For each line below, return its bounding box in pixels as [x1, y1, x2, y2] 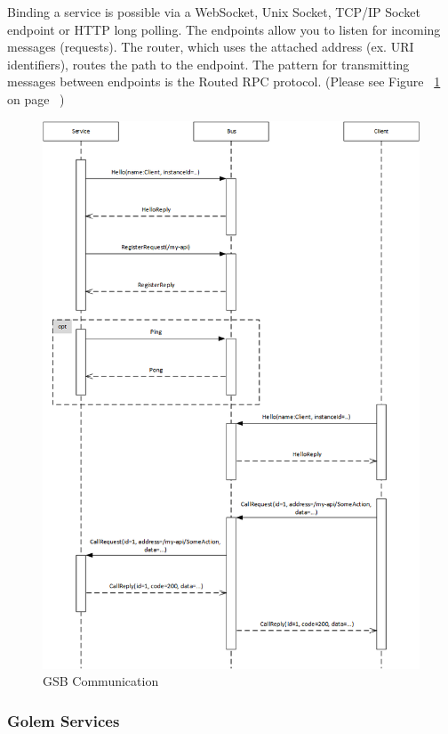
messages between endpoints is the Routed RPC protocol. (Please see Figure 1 [7, 72, 441, 91]
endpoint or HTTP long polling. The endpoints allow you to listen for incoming [7, 20, 441, 38]
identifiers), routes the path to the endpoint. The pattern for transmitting [7, 54, 410, 73]
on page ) [7, 89, 65, 108]
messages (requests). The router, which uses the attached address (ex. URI [7, 37, 414, 56]
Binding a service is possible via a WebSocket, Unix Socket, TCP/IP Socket [7, 3, 420, 20]
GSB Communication [43, 672, 159, 690]
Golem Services [7, 709, 120, 731]
